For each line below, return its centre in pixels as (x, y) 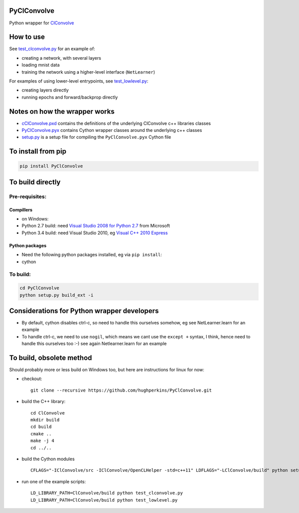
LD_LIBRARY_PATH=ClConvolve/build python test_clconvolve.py (107, 493)
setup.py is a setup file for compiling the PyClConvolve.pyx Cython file (96, 137)
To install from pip (38, 152)
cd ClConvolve (48, 413)
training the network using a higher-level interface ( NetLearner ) (88, 72)
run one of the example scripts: (54, 481)
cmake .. (41, 434)
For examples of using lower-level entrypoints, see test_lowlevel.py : (79, 81)
